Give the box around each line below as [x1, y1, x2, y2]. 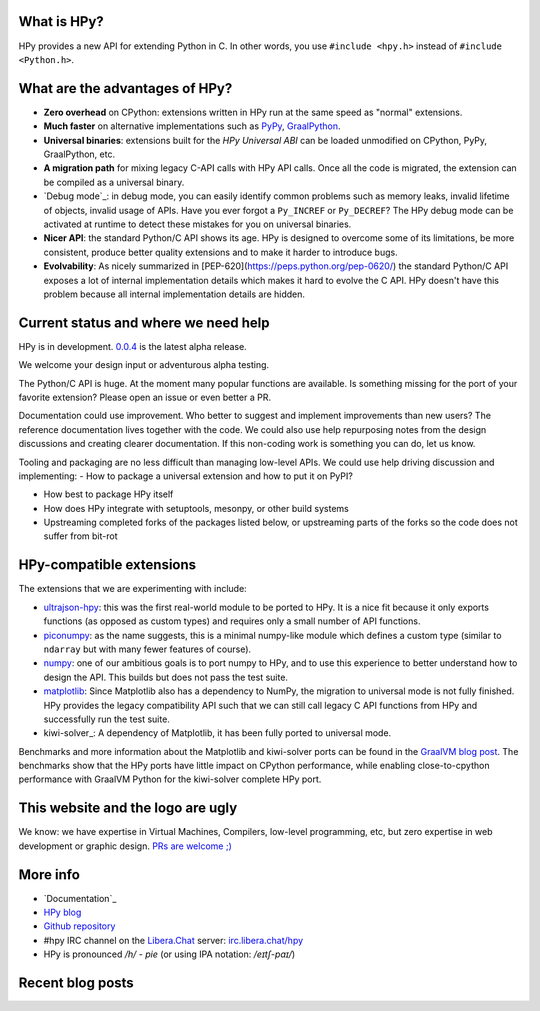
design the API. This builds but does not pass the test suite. [43, 671, 289, 683]
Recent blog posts [18, 975, 134, 992]
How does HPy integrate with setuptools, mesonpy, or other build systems [43, 502, 349, 514]
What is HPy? [18, 13, 104, 30]
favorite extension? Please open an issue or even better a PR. [18, 391, 272, 403]
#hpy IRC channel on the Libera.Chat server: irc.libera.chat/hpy [43, 934, 304, 946]
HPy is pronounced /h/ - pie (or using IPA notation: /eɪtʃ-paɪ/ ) [43, 948, 296, 960]
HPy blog [43, 906, 82, 919]
